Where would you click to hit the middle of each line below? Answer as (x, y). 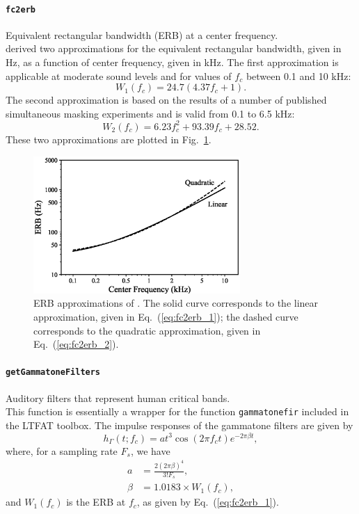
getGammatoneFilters (53, 372)
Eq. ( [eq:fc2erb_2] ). (76, 344)
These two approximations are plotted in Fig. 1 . (109, 139)
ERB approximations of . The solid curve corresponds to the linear (176, 303)
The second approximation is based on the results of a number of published (166, 100)
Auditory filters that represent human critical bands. (118, 397)
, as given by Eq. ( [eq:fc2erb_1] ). (208, 502)
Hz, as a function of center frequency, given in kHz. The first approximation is (172, 62)
